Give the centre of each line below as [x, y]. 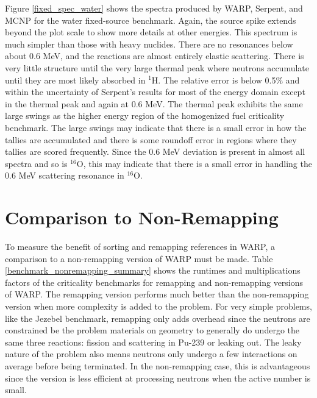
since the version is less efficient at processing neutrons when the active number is [158, 378]
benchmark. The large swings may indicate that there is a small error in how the [156, 127]
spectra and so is [36, 163]
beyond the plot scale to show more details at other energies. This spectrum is [151, 32]
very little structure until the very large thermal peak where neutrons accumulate [157, 67]
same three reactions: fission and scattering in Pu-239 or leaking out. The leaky [153, 342]
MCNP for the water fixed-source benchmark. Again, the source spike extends [151, 20]
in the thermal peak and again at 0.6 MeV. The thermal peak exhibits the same [154, 103]
